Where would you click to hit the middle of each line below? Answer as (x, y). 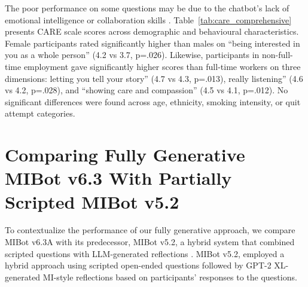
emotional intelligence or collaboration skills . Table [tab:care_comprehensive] (148, 19)
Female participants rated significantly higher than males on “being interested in (153, 43)
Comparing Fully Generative (125, 155)
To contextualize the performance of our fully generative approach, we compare (150, 230)
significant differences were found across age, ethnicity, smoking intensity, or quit (153, 101)
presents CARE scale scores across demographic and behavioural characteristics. (152, 31)
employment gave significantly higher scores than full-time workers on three (162, 66)
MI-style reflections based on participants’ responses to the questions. (170, 277)
